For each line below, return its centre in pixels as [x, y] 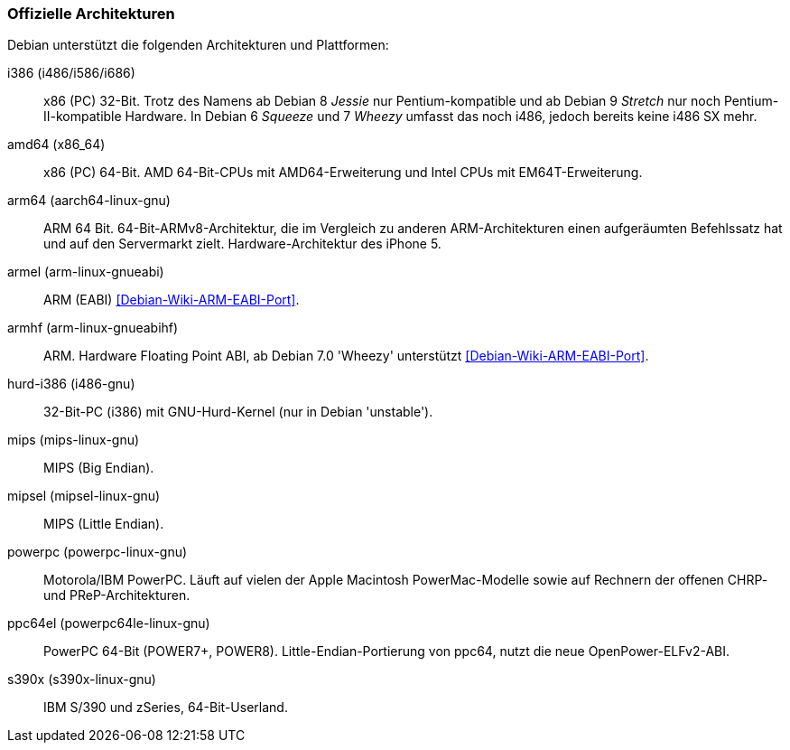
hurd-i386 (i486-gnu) [71, 384]
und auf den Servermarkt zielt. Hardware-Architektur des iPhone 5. [242, 244]
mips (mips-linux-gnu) [74, 440]
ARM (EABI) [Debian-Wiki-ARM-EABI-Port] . [172, 300]
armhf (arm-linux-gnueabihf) [93, 328]
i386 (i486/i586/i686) [71, 73]
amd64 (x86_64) [56, 145]
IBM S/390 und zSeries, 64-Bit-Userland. [166, 708]
